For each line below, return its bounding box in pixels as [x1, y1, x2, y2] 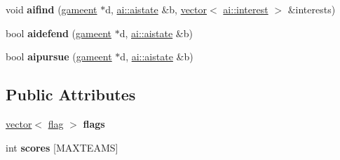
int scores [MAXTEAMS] [6, 140, 118, 154]
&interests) [287, 2, 336, 16]
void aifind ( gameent [6, 2, 97, 16]
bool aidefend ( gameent [6, 25, 111, 40]
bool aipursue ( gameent [6, 49, 112, 64]
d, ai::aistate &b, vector [105, 2, 208, 16]
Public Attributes [6, 84, 136, 105]
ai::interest [223, 2, 268, 16]
